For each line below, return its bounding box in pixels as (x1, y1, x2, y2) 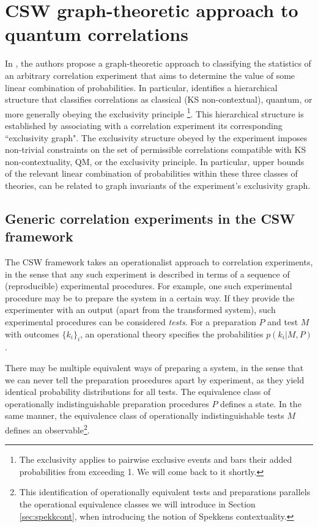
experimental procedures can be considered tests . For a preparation (5, 315, 256, 328)
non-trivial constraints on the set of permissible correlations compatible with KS (5, 143, 306, 156)
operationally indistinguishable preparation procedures (5, 397, 209, 410)
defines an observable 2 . (5, 422, 90, 436)
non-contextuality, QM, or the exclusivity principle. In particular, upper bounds (5, 155, 305, 168)
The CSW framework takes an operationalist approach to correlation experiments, (5, 256, 313, 268)
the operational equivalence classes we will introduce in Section (19, 498, 256, 510)
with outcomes (5, 327, 59, 340)
